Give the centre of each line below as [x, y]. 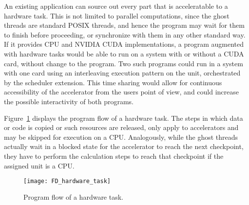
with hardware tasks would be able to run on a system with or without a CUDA [124, 53]
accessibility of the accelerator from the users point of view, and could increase [121, 92]
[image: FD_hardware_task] [67, 181]
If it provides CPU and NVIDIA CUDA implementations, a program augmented [124, 44]
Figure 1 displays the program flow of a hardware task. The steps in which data [124, 118]
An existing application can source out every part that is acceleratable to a [116, 6]
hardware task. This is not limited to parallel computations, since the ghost [117, 15]
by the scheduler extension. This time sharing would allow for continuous [113, 82]
